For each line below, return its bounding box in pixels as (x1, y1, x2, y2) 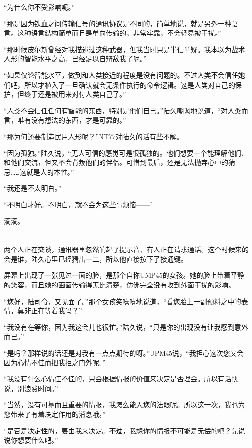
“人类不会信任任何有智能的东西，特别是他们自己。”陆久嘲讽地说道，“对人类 (4, 105, 241, 115)
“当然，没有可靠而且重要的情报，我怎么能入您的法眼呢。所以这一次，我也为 (4, 399, 245, 410)
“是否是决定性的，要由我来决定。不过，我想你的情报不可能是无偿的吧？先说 (4, 425, 245, 435)
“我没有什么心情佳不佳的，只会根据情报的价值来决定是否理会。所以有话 (4, 374, 232, 384)
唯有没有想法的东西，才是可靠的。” (17, 115, 126, 125)
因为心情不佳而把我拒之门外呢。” (4, 357, 106, 367)
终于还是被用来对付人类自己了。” (24, 89, 126, 99)
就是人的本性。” (26, 166, 74, 177)
